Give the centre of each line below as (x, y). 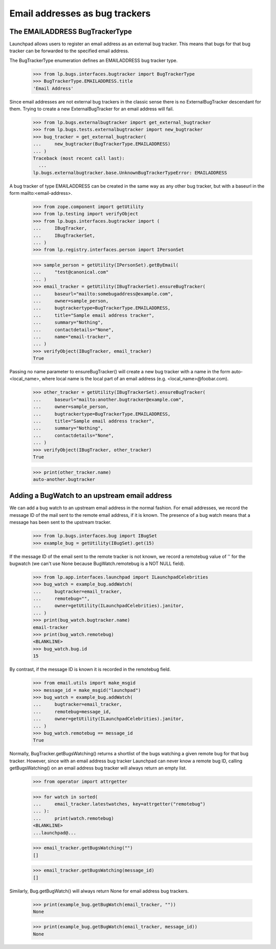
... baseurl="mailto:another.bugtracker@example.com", (108, 399)
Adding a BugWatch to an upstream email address (91, 496)
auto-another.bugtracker (64, 479)
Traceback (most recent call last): (79, 158)
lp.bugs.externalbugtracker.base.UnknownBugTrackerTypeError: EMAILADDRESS (130, 173)
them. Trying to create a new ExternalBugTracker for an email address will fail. (91, 109)
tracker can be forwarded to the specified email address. (69, 51)
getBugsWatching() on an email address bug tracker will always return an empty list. (98, 768)
